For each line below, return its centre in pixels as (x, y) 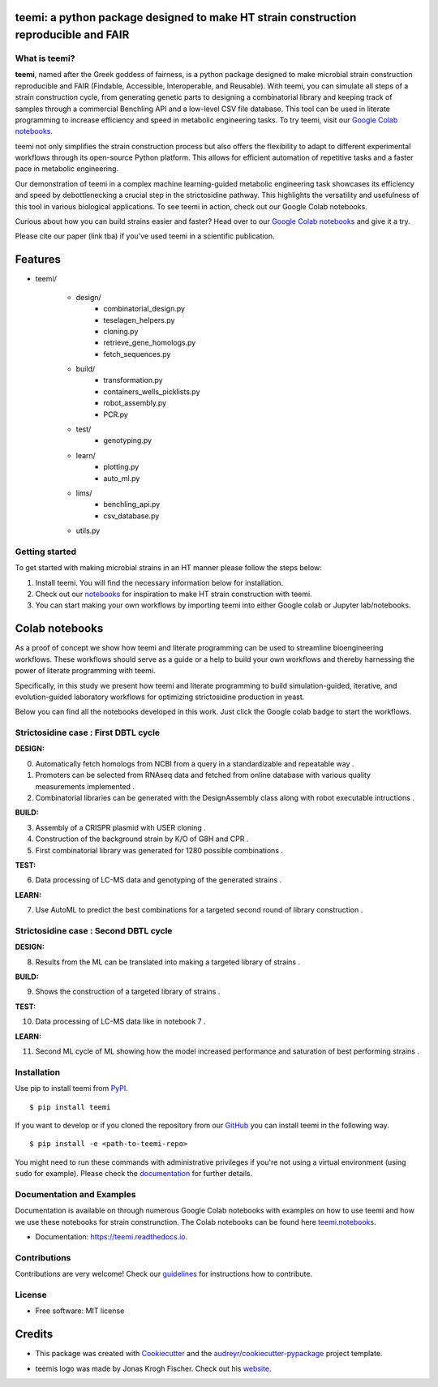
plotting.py (121, 467)
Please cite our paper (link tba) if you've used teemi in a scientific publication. (145, 236)
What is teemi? (45, 58)
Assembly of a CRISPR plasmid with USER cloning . (120, 827)
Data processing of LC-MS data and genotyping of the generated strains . (159, 880)
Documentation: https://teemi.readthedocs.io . (112, 1237)
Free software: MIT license (80, 1311)
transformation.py (133, 380)
